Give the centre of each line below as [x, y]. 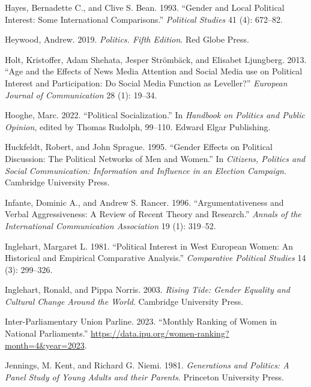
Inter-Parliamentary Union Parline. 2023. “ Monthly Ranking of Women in [141, 321]
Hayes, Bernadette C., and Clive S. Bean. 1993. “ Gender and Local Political [145, 7]
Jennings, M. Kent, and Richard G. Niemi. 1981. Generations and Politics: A [147, 365]
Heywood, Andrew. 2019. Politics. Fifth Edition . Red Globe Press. [127, 39]
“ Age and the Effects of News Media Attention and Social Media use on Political [154, 71]
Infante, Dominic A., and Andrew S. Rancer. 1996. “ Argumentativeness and [144, 202]
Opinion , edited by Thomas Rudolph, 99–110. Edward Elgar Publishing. [138, 126]
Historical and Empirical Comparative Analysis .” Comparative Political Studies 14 [155, 258]
